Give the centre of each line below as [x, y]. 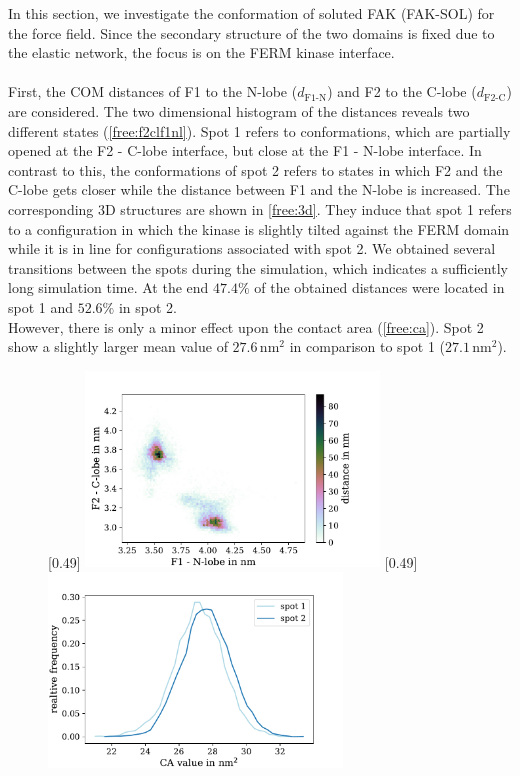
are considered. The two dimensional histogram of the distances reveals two [239, 110]
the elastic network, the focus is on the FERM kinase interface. [201, 52]
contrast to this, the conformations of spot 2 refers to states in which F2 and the [255, 169]
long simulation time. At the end [108, 287]
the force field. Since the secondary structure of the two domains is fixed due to [251, 32]
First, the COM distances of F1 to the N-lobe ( [153, 91]
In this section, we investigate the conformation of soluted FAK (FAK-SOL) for [251, 13]
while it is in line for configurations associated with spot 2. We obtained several [252, 248]
